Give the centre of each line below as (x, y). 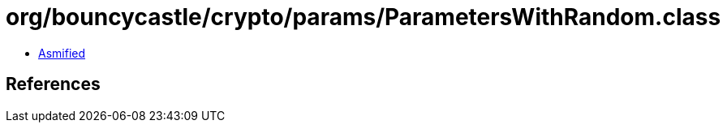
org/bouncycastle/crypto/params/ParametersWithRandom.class (363, 17)
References (53, 84)
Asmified (62, 53)
